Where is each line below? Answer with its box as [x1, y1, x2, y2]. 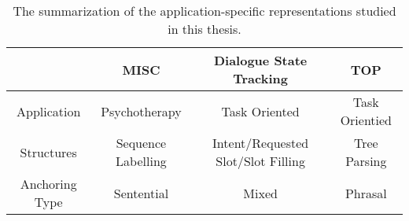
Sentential [113, 183, 169, 202]
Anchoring [20, 175, 77, 193]
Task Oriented [221, 101, 300, 120]
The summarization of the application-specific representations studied [13, 2, 396, 20]
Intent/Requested [212, 134, 309, 152]
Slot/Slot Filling [216, 152, 305, 170]
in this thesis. [168, 20, 241, 38]
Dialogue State [213, 51, 308, 69]
